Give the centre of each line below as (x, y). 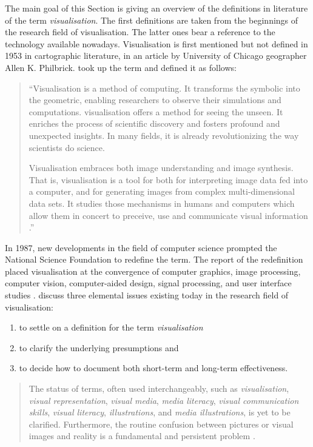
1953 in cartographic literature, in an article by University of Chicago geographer (156, 55)
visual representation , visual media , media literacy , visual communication (164, 400)
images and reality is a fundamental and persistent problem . (142, 436)
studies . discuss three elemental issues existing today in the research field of (147, 295)
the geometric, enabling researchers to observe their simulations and (155, 100)
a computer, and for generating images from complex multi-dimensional (162, 191)
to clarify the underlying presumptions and (99, 347)
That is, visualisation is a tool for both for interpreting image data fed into (168, 179)
